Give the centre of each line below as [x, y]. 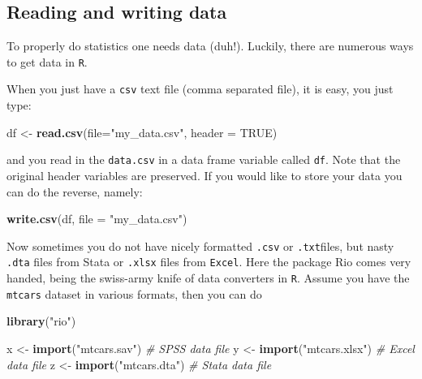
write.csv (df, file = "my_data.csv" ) [97, 219]
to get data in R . [47, 61]
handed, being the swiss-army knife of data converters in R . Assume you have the [208, 278]
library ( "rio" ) [41, 321]
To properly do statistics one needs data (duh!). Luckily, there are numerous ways [210, 46]
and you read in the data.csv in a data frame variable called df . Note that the [204, 159]
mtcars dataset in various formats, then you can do [134, 293]
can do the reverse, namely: [75, 191]
